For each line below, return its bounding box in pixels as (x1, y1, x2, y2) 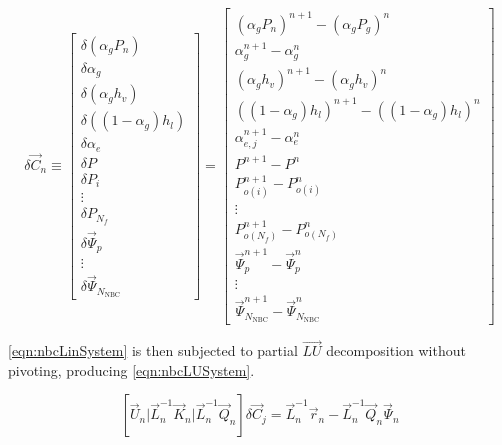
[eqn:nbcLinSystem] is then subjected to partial (8, 340, 298, 361)
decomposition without (326, 340, 466, 361)
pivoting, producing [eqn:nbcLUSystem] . (8, 359, 255, 380)
